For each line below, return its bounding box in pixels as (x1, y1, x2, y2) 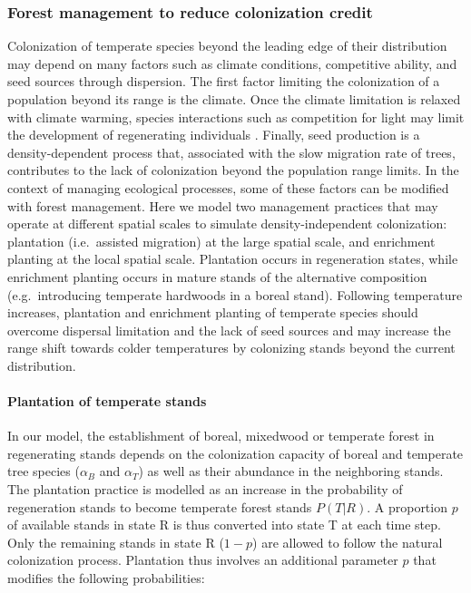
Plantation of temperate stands (7, 392, 207, 411)
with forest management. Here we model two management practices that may (7, 196, 438, 215)
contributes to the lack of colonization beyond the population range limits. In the (7, 160, 459, 180)
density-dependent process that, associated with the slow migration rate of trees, (7, 142, 456, 161)
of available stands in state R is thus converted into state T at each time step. (7, 515, 441, 534)
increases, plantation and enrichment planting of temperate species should (7, 303, 418, 322)
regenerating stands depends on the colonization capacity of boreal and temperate (7, 443, 464, 462)
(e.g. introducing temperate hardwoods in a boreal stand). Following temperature (7, 285, 463, 304)
